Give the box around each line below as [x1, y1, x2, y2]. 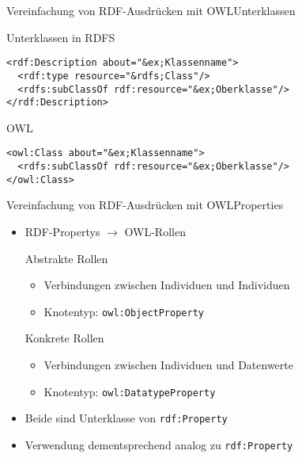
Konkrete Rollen [25, 330, 104, 346]
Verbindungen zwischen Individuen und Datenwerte [43, 357, 293, 372]
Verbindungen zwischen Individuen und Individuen [43, 277, 290, 293]
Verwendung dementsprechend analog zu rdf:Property [25, 436, 293, 452]
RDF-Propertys [25, 223, 100, 239]
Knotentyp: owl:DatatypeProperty [43, 383, 216, 399]
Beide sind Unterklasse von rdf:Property [25, 410, 228, 426]
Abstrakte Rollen [25, 250, 108, 266]
